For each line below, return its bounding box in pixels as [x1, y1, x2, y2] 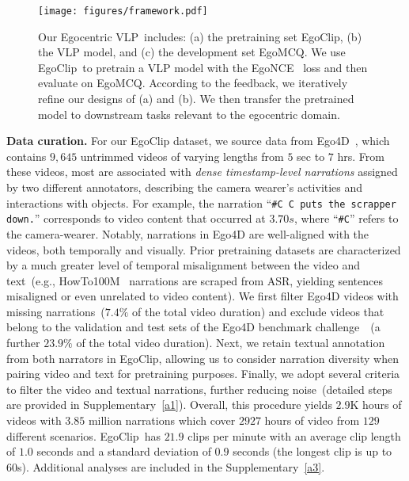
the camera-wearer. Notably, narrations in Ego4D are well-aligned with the [6, 225, 369, 242]
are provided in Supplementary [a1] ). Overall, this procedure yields [6, 396, 332, 413]
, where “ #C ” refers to [293, 210, 399, 227]
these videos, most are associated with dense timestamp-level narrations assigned [6, 163, 398, 180]
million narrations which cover [88, 412, 236, 429]
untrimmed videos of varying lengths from [80, 147, 284, 164]
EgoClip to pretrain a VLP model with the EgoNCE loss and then [38, 59, 368, 75]
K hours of [350, 396, 402, 413]
